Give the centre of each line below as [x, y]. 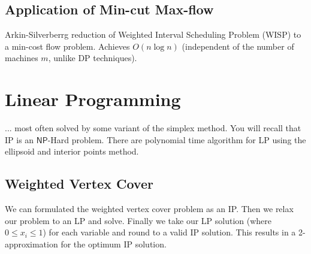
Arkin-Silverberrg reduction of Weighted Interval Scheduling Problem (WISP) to [153, 34]
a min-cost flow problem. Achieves [67, 46]
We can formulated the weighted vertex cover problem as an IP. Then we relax [149, 209]
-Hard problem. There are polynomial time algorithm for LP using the [177, 139]
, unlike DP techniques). [93, 58]
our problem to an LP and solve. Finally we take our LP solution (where [138, 220]
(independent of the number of [238, 46]
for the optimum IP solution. [114, 244]
